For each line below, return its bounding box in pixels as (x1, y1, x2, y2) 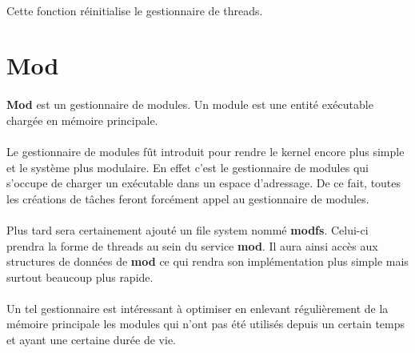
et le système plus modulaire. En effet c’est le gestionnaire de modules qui (6, 158, 369, 175)
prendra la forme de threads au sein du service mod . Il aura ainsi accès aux (6, 237, 378, 254)
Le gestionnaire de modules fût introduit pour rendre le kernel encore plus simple (6, 142, 405, 159)
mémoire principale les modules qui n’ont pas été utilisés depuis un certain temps (6, 315, 405, 332)
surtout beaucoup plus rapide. (6, 268, 154, 285)
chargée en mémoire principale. (6, 111, 158, 128)
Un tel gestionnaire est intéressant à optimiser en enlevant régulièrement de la (6, 299, 389, 316)
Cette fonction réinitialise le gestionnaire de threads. (6, 2, 263, 18)
